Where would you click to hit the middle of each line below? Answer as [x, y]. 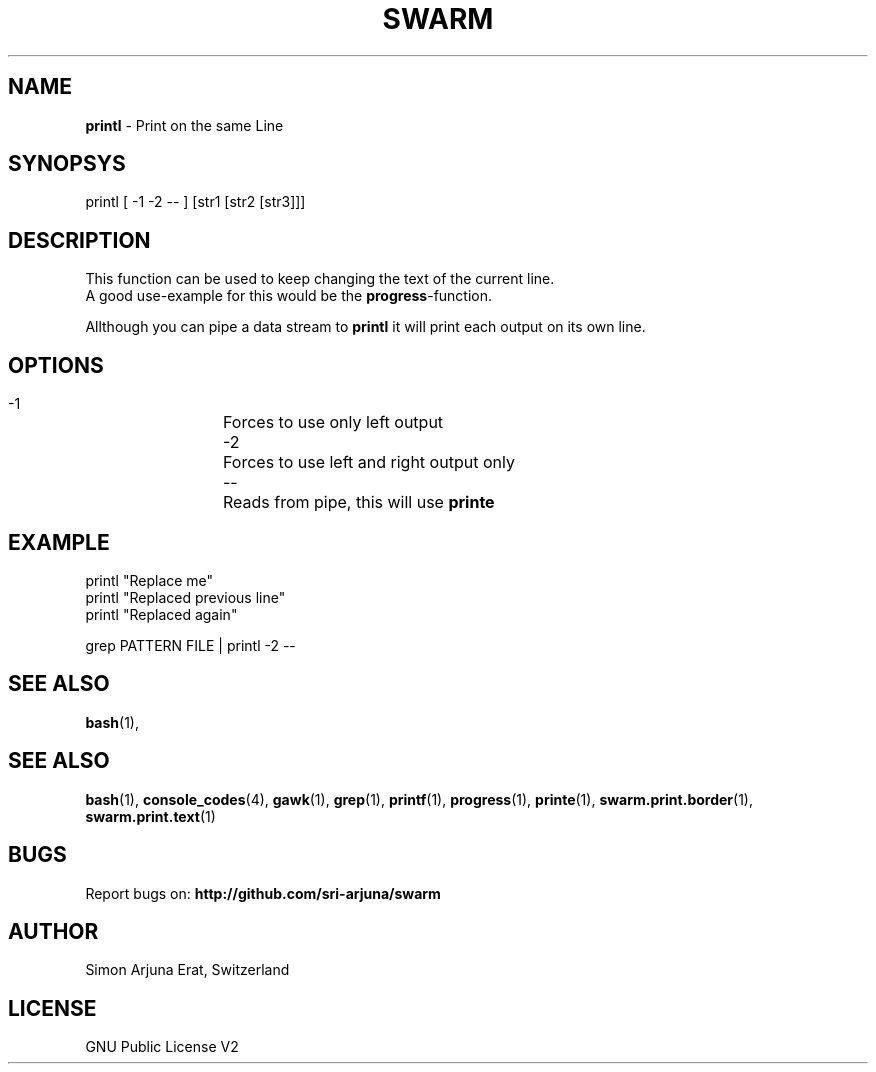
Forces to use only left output [333, 422]
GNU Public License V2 [162, 1047]
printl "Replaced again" [161, 614]
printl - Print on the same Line [184, 125]
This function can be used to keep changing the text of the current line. [320, 279]
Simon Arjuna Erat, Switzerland [187, 970]
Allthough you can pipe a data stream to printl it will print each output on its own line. [365, 327]
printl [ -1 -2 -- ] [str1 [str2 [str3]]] [195, 202]
